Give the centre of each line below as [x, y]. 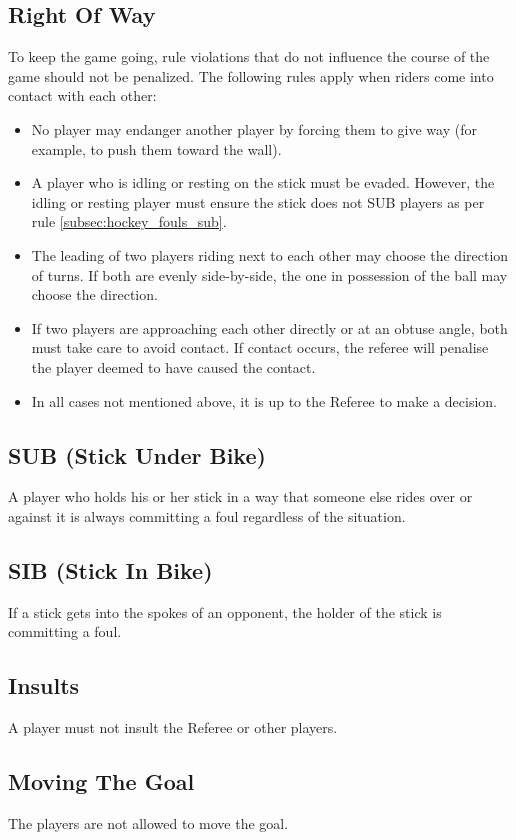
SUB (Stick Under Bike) [137, 454]
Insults [44, 685]
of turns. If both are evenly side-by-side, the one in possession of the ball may [269, 274]
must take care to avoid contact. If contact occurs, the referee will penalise [260, 347]
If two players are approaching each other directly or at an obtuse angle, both [269, 327]
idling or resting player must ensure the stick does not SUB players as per [258, 201]
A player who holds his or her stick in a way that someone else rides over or [240, 496]
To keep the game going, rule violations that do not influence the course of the [249, 56]
